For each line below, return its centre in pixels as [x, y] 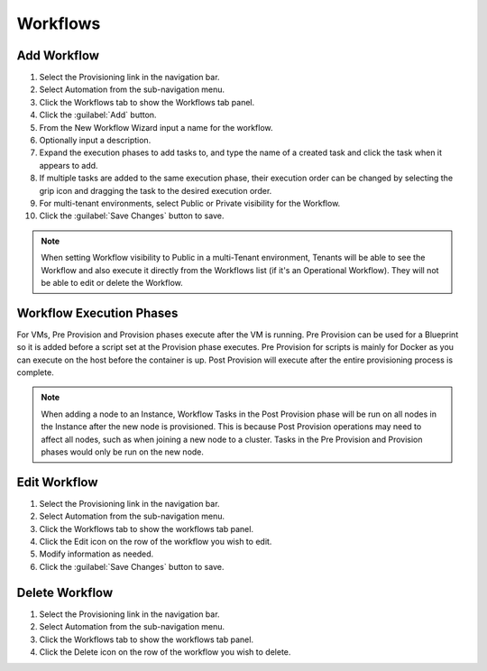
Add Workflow [58, 55]
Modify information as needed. [96, 554]
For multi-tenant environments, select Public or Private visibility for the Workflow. [190, 203]
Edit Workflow [57, 482]
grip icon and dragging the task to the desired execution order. [156, 190]
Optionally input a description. [95, 141]
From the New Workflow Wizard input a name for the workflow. [156, 127]
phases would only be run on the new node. [123, 452]
